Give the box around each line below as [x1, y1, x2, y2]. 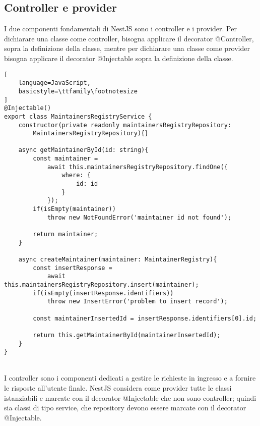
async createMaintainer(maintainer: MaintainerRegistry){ [18, 256, 217, 263]
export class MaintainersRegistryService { [4, 113, 152, 120]
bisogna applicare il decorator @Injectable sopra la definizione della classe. [4, 52, 233, 63]
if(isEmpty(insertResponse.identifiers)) [33, 289, 174, 297]
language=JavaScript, [18, 79, 91, 87]
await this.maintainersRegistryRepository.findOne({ [47, 163, 228, 171]
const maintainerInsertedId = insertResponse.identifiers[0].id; [33, 314, 257, 322]
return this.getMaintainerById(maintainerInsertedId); [33, 331, 221, 339]
